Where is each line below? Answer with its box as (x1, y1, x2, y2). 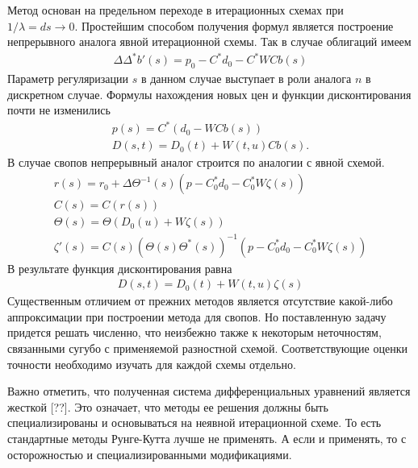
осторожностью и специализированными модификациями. (7, 445, 292, 462)
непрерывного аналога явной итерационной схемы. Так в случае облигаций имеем (7, 33, 412, 50)
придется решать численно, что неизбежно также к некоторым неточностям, (7, 324, 382, 341)
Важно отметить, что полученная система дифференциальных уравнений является (7, 383, 411, 400)
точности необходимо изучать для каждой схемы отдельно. (7, 355, 296, 372)
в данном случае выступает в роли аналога (140, 70, 352, 87)
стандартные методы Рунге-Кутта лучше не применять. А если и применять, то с (7, 430, 407, 447)
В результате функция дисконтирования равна (7, 259, 232, 276)
